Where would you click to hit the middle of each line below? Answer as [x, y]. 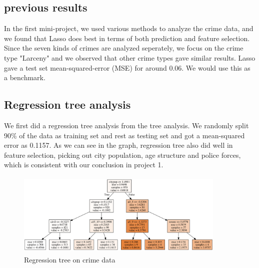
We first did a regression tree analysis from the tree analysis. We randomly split [126, 125]
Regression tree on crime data [70, 259]
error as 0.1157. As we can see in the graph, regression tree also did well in [118, 145]
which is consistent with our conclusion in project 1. [84, 165]
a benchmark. [25, 77]
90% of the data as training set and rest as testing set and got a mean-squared [124, 135]
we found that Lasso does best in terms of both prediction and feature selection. [127, 38]
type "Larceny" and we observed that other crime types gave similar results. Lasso [130, 57]
